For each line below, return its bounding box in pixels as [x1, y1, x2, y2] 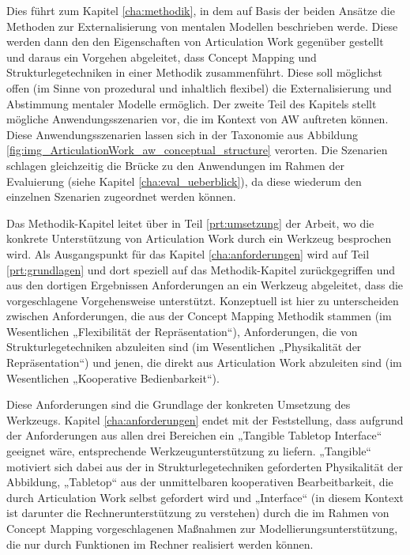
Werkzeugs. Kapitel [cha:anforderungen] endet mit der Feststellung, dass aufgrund [6, 411, 404, 428]
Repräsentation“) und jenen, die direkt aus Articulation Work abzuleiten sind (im [6, 354, 402, 371]
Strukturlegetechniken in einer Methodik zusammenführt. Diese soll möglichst [6, 64, 382, 81]
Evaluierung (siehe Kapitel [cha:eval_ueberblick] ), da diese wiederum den [6, 172, 362, 189]
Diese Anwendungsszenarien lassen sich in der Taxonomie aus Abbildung [6, 126, 358, 142]
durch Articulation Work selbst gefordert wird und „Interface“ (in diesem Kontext [6, 489, 404, 505]
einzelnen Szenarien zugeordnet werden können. [6, 188, 236, 205]
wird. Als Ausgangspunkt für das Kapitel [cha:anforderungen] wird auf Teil [6, 245, 370, 262]
